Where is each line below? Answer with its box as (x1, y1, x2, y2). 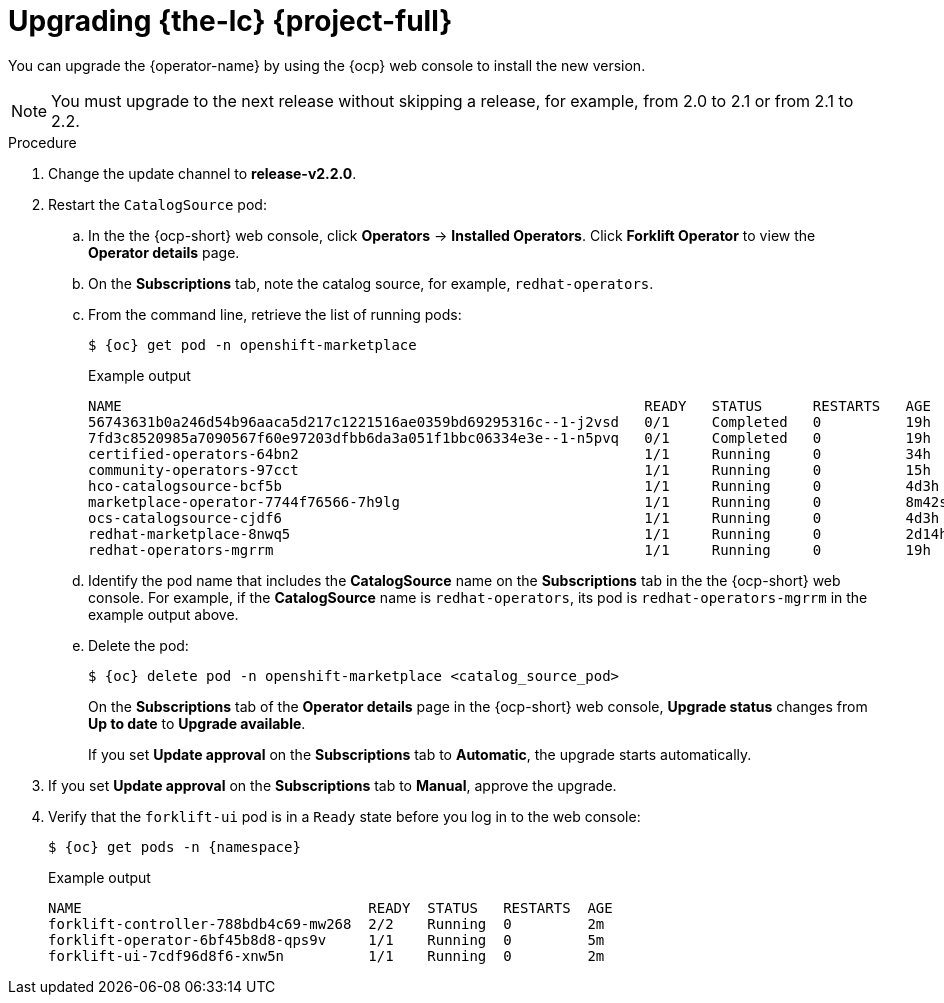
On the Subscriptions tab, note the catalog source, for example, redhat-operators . (88, 274, 654, 292)
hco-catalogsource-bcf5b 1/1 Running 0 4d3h (88, 477, 940, 494)
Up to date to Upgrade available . (88, 714, 306, 732)
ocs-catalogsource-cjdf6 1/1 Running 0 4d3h (88, 509, 940, 526)
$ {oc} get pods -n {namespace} (48, 838, 301, 855)
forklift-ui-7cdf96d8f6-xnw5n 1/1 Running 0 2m (48, 947, 605, 964)
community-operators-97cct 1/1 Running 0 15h (88, 461, 931, 478)
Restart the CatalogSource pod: (48, 195, 267, 213)
